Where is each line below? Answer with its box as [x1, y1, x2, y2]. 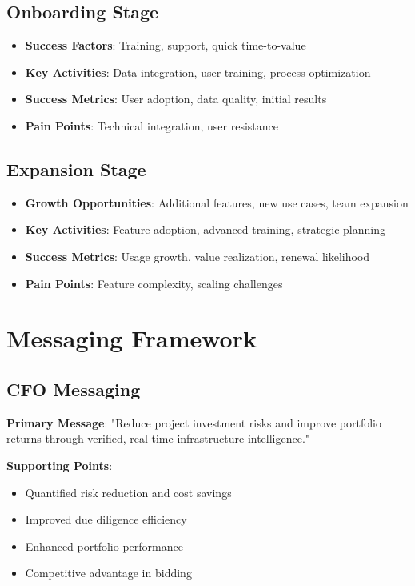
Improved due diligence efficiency [25, 511, 187, 528]
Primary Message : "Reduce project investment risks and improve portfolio [6, 414, 381, 431]
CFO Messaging [6, 376, 141, 401]
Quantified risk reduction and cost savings [25, 484, 232, 500]
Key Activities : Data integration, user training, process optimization [25, 63, 371, 80]
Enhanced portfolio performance [25, 537, 183, 554]
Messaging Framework [6, 322, 257, 355]
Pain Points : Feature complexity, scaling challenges [25, 275, 283, 291]
